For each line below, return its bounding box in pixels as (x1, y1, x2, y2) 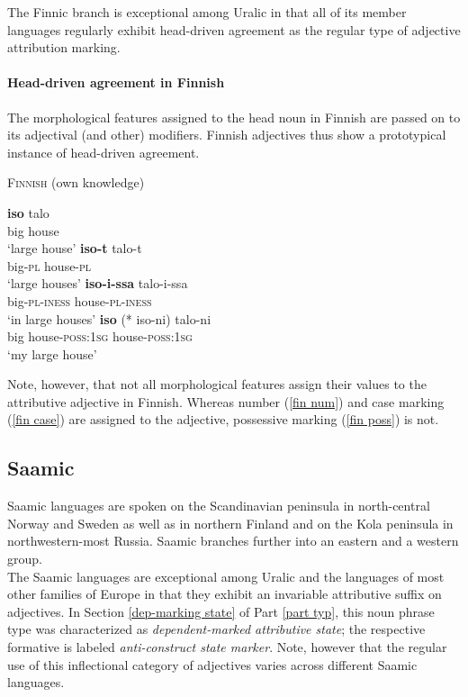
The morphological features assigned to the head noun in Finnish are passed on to (7, 107, 461, 126)
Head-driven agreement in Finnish (7, 73, 225, 92)
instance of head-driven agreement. (7, 142, 200, 161)
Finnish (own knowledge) (7, 173, 145, 192)
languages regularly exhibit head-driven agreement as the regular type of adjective (7, 20, 461, 39)
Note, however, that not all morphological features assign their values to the (7, 375, 427, 394)
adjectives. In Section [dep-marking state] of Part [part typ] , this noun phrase (7, 602, 435, 620)
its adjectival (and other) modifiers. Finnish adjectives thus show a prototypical (7, 125, 446, 144)
